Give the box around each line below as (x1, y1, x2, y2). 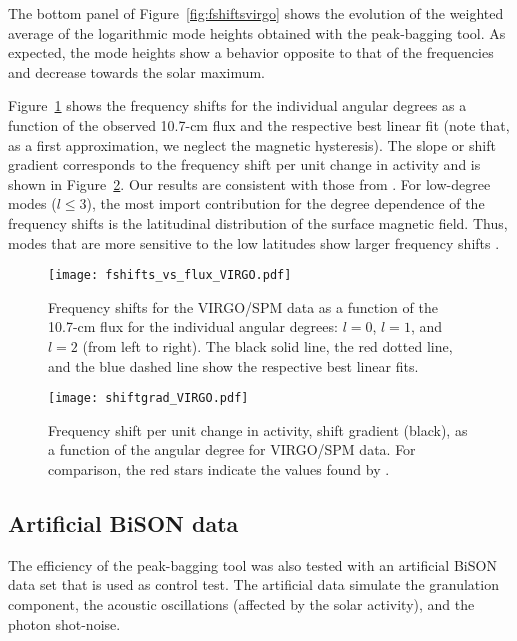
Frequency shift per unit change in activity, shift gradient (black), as (48, 419, 468, 440)
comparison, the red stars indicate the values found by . (48, 459, 390, 479)
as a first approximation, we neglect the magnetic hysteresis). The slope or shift (8, 134, 496, 155)
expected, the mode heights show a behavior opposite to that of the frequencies (8, 42, 494, 63)
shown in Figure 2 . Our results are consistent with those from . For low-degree (8, 173, 491, 194)
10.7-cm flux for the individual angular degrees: (48, 316, 338, 337)
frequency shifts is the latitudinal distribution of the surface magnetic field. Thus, (8, 212, 508, 233)
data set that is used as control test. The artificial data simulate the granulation (8, 574, 499, 595)
